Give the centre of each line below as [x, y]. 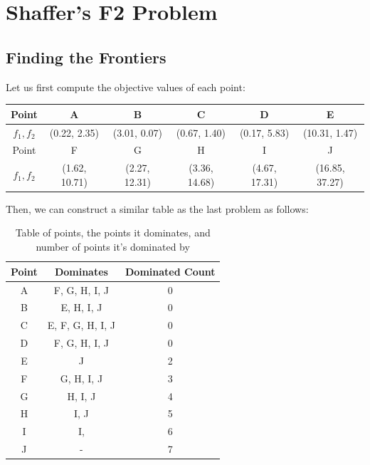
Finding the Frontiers [86, 57]
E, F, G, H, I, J [81, 325]
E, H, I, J [81, 307]
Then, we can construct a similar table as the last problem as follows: [157, 208]
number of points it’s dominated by [113, 247]
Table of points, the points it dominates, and [113, 232]
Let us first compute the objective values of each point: [126, 87]
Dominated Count [170, 271]
